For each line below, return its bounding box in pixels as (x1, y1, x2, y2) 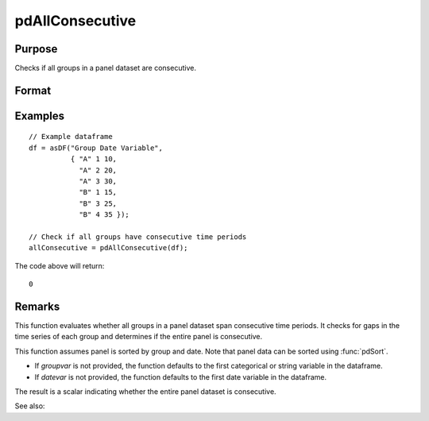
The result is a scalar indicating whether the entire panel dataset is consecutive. (14, 387, 277, 396)
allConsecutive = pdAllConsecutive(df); (29, 243, 188, 253)
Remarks (14, 299, 60, 313)
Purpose (14, 42, 58, 56)
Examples (14, 109, 65, 122)
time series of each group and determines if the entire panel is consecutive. (14, 332, 263, 342)
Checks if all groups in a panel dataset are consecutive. (14, 64, 196, 73)
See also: (14, 401, 45, 411)
